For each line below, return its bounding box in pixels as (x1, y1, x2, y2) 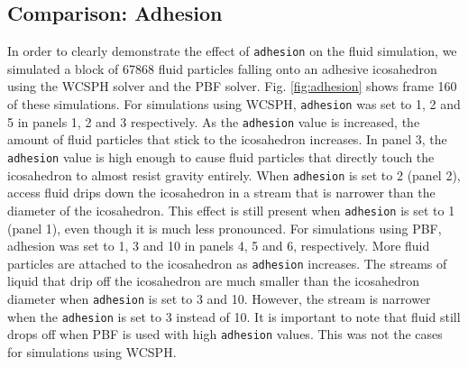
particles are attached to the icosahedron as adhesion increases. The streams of (7, 253, 447, 272)
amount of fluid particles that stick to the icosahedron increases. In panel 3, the (7, 130, 447, 149)
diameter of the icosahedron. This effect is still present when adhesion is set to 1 (7, 200, 455, 219)
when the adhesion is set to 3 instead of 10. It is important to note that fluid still (7, 307, 461, 326)
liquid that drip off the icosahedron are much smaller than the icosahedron (7, 271, 420, 290)
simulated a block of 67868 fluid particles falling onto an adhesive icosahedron (7, 59, 437, 78)
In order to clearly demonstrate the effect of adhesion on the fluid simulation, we (7, 41, 457, 60)
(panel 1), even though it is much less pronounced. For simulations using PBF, (7, 218, 442, 237)
